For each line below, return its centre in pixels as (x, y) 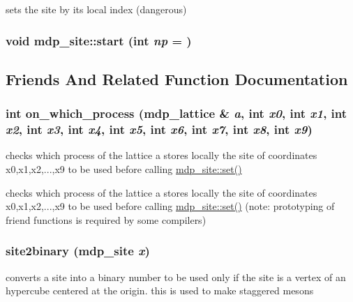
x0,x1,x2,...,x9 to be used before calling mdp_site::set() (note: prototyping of (170, 206)
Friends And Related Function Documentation (177, 78)
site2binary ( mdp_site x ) (78, 251)
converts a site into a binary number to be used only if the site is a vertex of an (176, 277)
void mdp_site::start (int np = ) (99, 40)
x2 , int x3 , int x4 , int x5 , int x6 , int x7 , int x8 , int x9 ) (159, 129)
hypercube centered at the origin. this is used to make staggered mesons (160, 290)
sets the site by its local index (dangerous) (96, 9)
